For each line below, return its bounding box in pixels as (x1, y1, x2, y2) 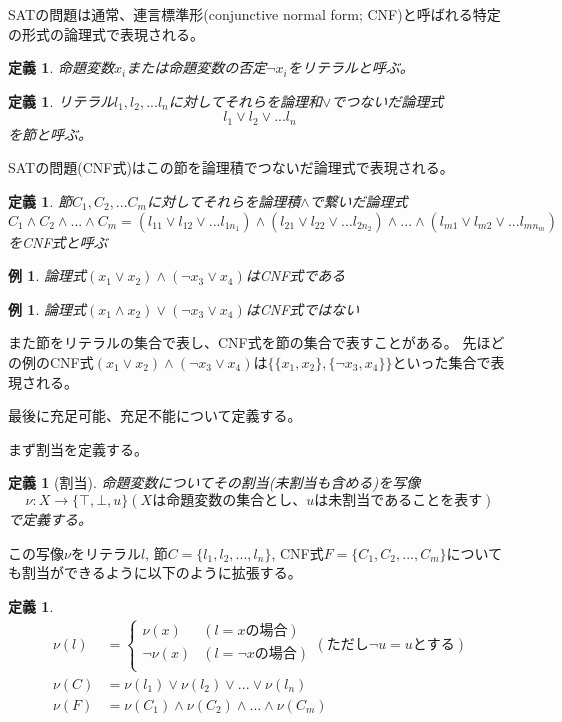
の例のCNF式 (8, 351, 94, 372)
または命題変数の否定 (126, 57, 267, 78)
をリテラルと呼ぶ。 (287, 57, 414, 78)
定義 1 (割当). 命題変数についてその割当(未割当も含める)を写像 (8, 472, 421, 493)
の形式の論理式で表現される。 (8, 23, 204, 44)
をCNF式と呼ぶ (8, 231, 108, 252)
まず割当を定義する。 (8, 438, 148, 459)
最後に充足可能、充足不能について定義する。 (8, 405, 302, 426)
